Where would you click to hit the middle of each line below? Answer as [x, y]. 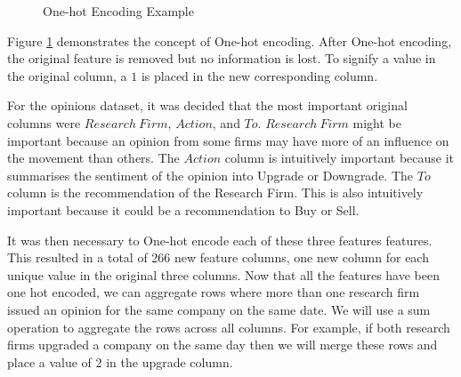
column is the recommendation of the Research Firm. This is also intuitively [215, 193]
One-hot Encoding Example [118, 11]
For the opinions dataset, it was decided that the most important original [207, 105]
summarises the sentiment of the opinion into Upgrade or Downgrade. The [210, 175]
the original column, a [67, 75]
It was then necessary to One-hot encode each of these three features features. [220, 240]
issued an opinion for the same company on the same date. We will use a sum [219, 309]
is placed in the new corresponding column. [259, 75]
